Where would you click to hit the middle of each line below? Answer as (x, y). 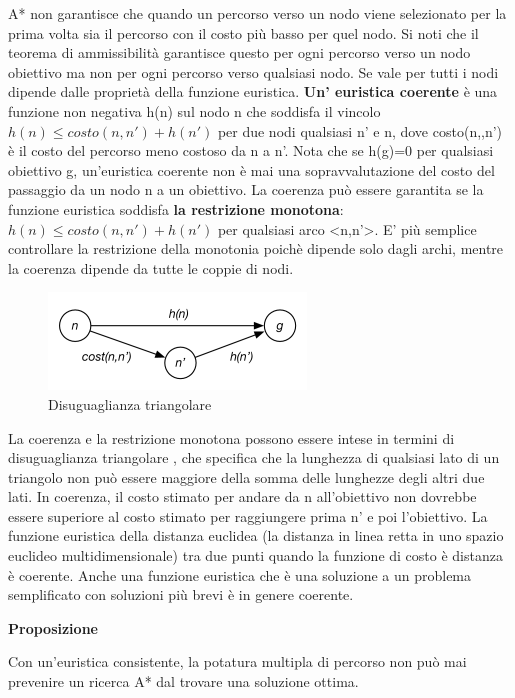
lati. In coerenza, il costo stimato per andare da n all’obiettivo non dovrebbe (242, 496)
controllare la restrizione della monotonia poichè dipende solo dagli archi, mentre (256, 248)
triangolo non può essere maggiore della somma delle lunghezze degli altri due (246, 476)
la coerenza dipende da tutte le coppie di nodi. (151, 267)
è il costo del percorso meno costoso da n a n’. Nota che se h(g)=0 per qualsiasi (251, 150)
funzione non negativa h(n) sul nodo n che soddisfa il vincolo (194, 110)
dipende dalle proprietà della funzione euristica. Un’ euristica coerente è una (253, 91)
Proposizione (53, 627)
